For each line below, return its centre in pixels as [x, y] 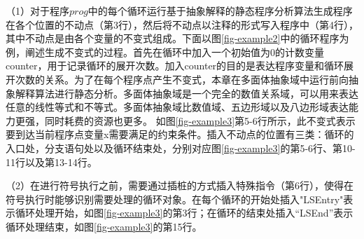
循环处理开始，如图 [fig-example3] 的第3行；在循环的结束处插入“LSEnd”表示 [184, 213]
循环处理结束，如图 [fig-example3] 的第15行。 [104, 226]
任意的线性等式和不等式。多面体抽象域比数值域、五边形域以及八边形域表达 [177, 107]
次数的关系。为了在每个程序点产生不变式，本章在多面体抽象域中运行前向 [182, 79]
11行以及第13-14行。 [51, 162]
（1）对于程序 [37, 11]
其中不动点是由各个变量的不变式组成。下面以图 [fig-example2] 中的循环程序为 [177, 38]
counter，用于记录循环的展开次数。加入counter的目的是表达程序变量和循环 [175, 66]
